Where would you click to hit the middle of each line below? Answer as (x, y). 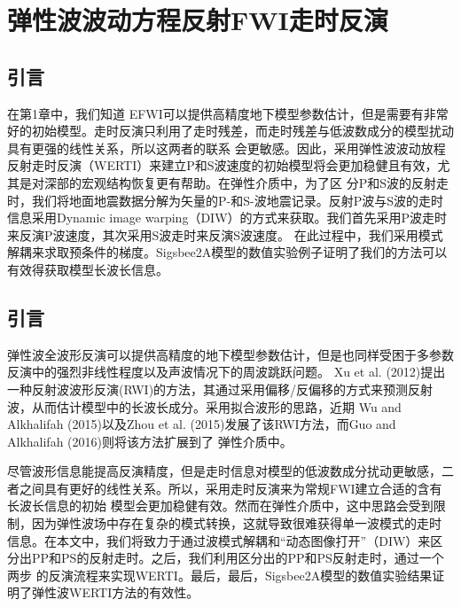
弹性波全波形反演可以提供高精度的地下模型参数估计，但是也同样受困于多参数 (230, 354)
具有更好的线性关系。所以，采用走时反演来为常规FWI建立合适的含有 (243, 488)
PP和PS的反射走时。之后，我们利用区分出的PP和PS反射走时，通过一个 (238, 558)
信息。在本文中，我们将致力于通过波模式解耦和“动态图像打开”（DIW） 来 (219, 540)
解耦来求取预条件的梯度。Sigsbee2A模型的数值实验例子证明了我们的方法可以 (227, 252)
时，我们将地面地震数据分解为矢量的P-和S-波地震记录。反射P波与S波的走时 (225, 200)
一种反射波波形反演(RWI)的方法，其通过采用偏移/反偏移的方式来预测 (208, 389)
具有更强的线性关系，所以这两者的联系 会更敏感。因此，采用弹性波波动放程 (227, 148)
